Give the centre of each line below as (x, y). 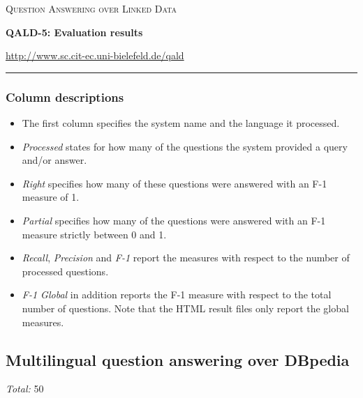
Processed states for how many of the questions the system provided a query (185, 146)
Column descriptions (65, 97)
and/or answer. (54, 160)
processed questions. (65, 271)
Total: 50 (25, 389)
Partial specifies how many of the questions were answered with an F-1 (174, 220)
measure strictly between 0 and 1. (94, 234)
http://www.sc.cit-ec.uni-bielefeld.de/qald (95, 55)
